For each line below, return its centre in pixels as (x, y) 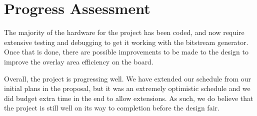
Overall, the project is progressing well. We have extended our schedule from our (128, 78)
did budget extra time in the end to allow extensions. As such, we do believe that (129, 98)
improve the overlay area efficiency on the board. (79, 61)
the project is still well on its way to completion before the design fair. (112, 108)
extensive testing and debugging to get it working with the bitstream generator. (126, 42)
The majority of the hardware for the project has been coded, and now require (124, 32)
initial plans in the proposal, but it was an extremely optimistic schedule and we (127, 88)
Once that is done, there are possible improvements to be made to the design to (126, 52)
